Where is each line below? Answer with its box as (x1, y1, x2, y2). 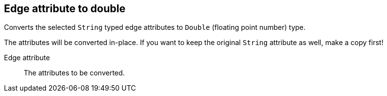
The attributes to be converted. (24, 69, 125, 77)
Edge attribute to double (4, 2, 126, 15)
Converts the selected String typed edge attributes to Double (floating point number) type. (4, 23, 306, 32)
